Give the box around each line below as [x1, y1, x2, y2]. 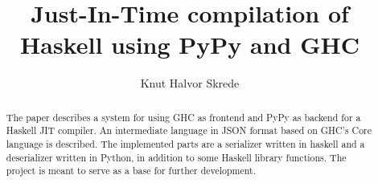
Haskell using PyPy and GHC [20, 28, 360, 61]
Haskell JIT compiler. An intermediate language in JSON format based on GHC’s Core [6, 124, 372, 137]
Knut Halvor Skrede [140, 75, 240, 91]
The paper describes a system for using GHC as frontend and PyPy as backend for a [6, 110, 361, 124]
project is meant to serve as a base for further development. [6, 164, 257, 177]
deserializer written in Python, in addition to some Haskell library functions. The [6, 150, 347, 164]
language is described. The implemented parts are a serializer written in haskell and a [6, 137, 365, 151]
